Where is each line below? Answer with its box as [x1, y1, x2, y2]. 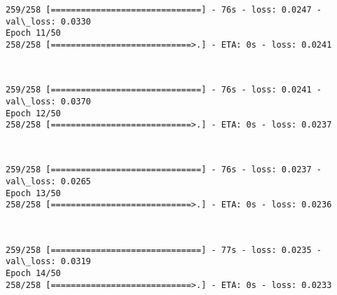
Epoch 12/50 [6, 108, 61, 118]
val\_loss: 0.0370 [6, 96, 91, 107]
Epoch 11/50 [6, 28, 61, 39]
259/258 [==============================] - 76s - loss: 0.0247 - [6, 5, 322, 15]
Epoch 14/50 [6, 268, 61, 278]
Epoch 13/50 [6, 188, 61, 198]
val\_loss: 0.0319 [6, 256, 91, 267]
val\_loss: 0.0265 [6, 177, 91, 187]
